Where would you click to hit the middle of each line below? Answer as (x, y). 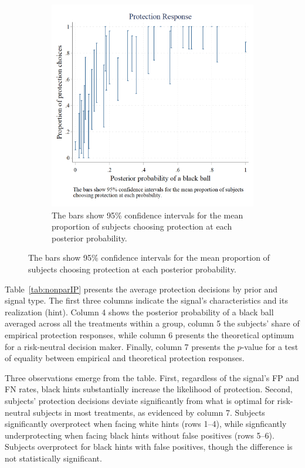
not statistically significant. (53, 458)
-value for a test (270, 346)
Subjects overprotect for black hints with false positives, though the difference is (149, 447)
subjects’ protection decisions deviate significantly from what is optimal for (140, 400)
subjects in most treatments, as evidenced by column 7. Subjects (149, 412)
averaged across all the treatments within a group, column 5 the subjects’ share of (152, 323)
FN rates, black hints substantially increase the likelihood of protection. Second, (149, 389)
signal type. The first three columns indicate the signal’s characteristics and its (146, 300)
